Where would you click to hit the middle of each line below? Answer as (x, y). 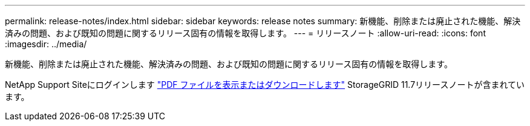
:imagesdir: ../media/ (46, 44)
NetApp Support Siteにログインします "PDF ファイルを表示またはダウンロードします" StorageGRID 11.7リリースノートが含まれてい (265, 85)
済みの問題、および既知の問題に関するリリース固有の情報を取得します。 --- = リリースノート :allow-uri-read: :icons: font (245, 33)
